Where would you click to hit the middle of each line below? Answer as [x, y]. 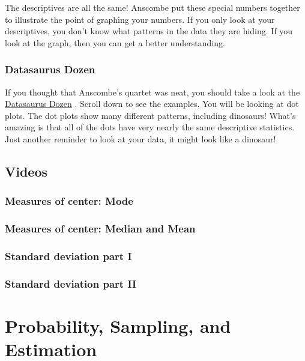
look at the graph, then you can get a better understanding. [115, 42]
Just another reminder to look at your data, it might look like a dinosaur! [140, 138]
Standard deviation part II [71, 283]
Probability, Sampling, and [118, 325]
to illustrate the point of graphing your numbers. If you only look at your [140, 19]
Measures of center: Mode [69, 201]
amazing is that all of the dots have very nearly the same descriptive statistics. [150, 127]
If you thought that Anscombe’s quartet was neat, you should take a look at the [152, 92]
